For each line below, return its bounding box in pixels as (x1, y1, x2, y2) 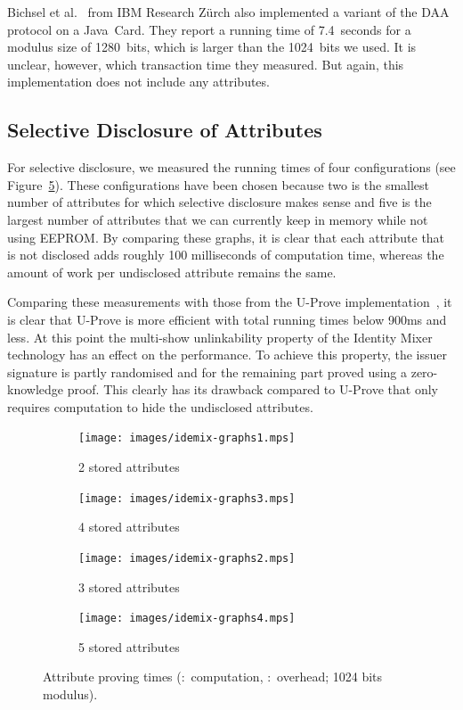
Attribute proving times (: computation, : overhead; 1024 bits (43, 667, 383, 686)
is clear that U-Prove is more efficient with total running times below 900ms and (7, 310, 447, 328)
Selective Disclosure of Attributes (7, 116, 322, 144)
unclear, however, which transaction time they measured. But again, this (7, 54, 404, 73)
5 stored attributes (78, 637, 180, 656)
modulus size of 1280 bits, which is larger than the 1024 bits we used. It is (7, 37, 417, 56)
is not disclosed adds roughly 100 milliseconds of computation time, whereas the (7, 245, 444, 264)
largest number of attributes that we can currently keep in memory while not (7, 210, 428, 228)
